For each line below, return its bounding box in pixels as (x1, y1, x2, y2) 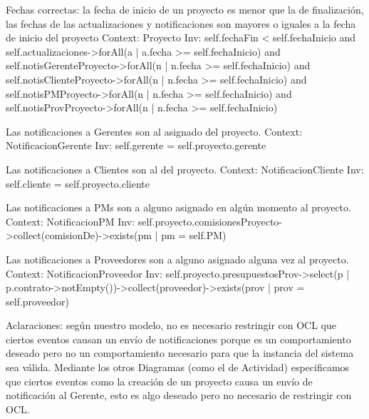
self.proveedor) (6, 293, 69, 308)
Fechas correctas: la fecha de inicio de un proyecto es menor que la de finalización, (6, 2, 364, 16)
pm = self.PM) (161, 228, 227, 243)
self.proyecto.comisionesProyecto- (137, 213, 283, 228)
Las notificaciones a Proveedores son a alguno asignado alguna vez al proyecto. (6, 251, 349, 266)
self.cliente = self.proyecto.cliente (6, 176, 150, 191)
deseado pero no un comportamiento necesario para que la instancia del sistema (6, 345, 354, 360)
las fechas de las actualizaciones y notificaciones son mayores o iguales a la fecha (6, 16, 356, 31)
